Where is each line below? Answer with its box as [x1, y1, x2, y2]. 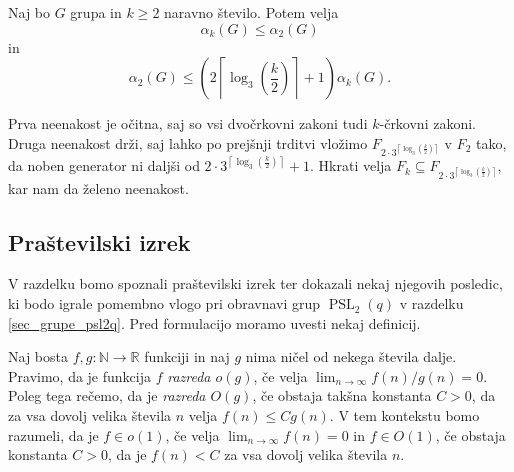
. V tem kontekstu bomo [329, 405, 480, 426]
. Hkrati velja [310, 155, 392, 176]
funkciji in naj [144, 346, 230, 367]
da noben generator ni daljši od [8, 155, 200, 176]
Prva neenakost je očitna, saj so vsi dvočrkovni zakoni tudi [8, 113, 368, 134]
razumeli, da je [8, 424, 99, 445]
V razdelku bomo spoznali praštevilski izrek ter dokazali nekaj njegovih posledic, [8, 273, 503, 294]
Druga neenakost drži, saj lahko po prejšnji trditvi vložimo [8, 132, 368, 153]
